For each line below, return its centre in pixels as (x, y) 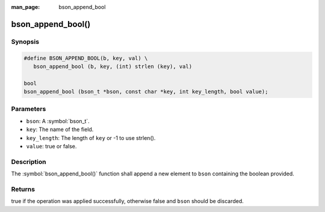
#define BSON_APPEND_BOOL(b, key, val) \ (86, 58)
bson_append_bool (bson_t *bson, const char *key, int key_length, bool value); (146, 92)
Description (29, 162)
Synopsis (25, 41)
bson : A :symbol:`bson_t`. (58, 121)
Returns (23, 189)
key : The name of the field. (60, 130)
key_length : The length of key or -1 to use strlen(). (91, 138)
